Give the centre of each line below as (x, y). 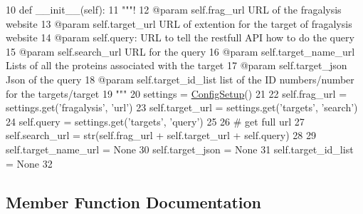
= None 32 (29, 163)
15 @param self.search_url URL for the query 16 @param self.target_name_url (180, 51)
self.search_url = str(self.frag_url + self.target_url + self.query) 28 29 (161, 135)
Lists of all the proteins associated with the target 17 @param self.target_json (177, 65)
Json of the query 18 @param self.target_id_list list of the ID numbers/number (180, 79)
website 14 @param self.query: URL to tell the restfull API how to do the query (180, 37)
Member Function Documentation (134, 202)
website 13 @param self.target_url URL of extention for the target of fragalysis (179, 23)
